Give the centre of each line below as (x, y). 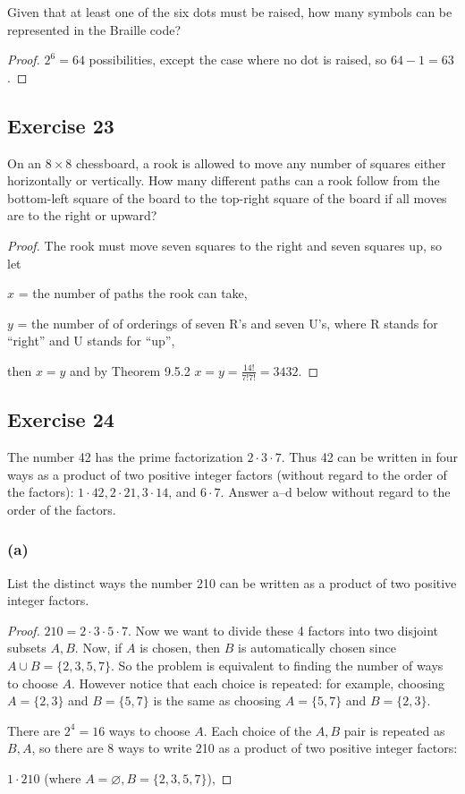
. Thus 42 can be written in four (369, 456)
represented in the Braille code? (94, 29)
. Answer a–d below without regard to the (335, 492)
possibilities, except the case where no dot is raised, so (238, 60)
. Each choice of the (258, 730)
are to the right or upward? (82, 215)
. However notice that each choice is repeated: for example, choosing (258, 683)
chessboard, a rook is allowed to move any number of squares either (261, 162)
